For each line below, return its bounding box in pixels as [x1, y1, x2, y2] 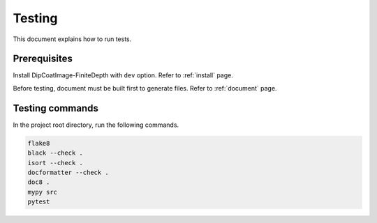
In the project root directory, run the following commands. [13, 121, 179, 129]
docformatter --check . [27, 168, 110, 176]
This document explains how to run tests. [13, 35, 132, 43]
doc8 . [27, 178, 50, 186]
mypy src [27, 188, 58, 196]
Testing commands [13, 102, 99, 114]
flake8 [27, 139, 50, 147]
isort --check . [27, 159, 84, 167]
